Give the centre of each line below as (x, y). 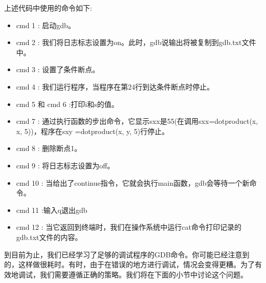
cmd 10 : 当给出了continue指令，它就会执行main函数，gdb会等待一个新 (133, 182)
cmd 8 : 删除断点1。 (49, 148)
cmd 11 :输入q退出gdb (52, 210)
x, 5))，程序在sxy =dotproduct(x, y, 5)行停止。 (93, 131)
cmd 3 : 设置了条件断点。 (58, 69)
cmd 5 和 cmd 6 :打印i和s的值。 (67, 104)
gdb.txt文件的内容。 (49, 237)
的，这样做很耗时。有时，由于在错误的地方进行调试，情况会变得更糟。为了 (129, 264)
